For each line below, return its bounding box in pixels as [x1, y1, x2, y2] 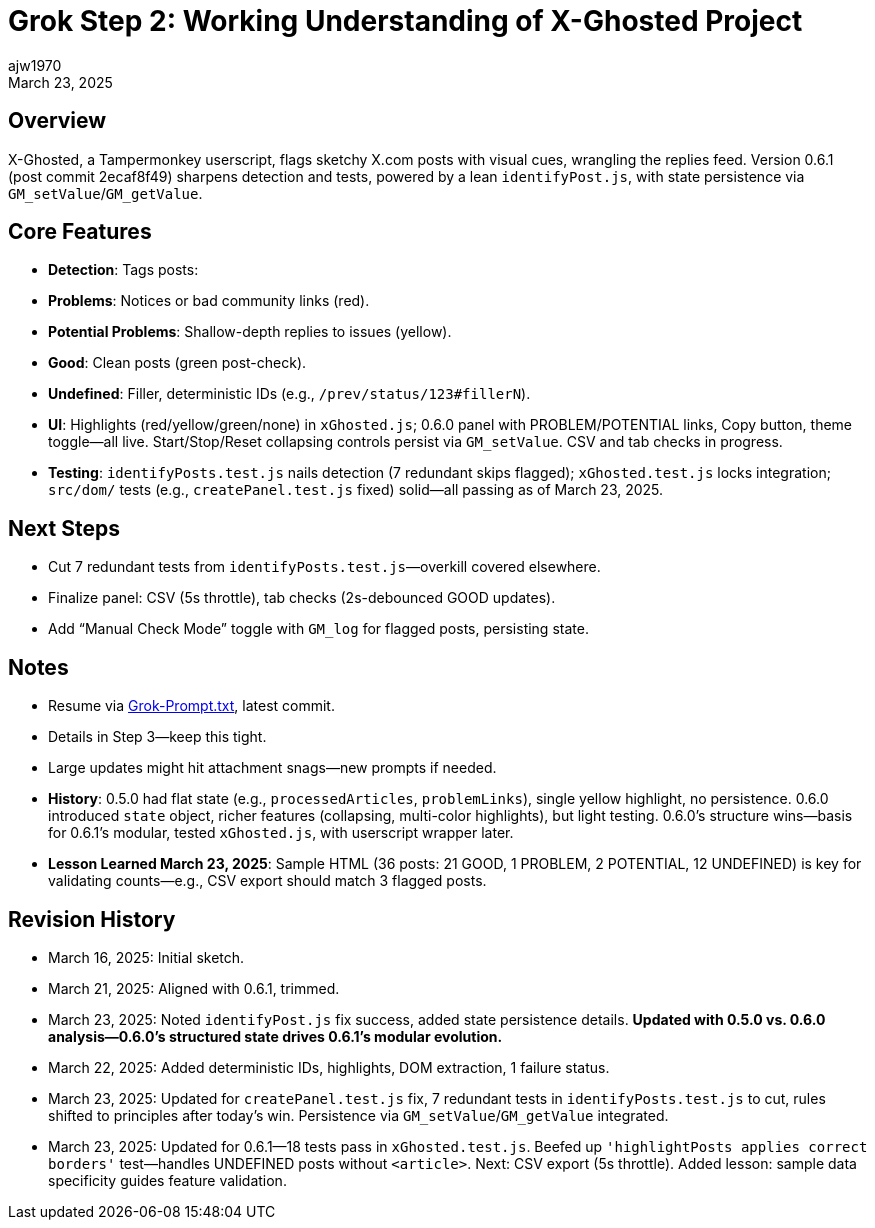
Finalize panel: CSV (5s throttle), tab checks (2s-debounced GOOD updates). [48, 589, 556, 607]
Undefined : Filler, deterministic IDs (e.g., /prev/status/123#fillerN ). [48, 385, 531, 403]
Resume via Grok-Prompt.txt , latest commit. [48, 697, 335, 715]
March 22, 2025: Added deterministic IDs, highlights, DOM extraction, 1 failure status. [48, 1058, 610, 1076]
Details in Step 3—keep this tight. [48, 728, 267, 746]
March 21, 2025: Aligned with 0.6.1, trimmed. [48, 979, 340, 997]
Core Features [8, 219, 152, 245]
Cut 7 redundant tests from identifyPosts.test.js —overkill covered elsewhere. [48, 558, 601, 576]
